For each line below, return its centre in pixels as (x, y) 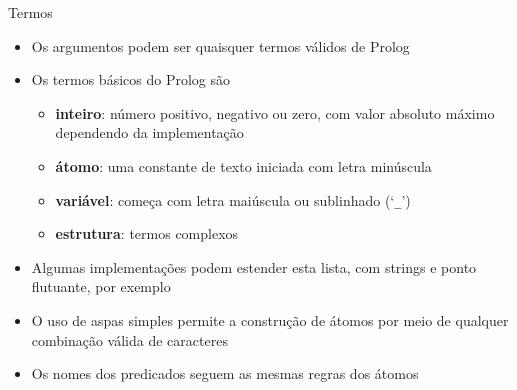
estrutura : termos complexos (147, 233)
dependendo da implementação (149, 132)
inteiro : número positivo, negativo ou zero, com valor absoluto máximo (275, 112)
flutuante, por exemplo (101, 286)
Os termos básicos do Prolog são (130, 79)
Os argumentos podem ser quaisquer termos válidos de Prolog (220, 45)
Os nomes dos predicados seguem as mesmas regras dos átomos (225, 373)
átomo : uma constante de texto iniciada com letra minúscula (243, 165)
